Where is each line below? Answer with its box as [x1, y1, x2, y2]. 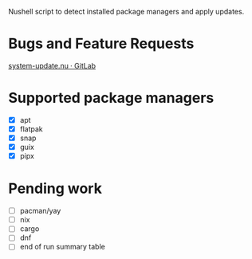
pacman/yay [19, 206, 61, 216]
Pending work [8, 179, 102, 198]
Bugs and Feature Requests [8, 35, 195, 53]
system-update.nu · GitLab [8, 61, 96, 70]
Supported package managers [8, 89, 215, 107]
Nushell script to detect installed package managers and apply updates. [8, 7, 245, 16]
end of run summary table [19, 242, 105, 252]
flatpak [19, 124, 44, 134]
